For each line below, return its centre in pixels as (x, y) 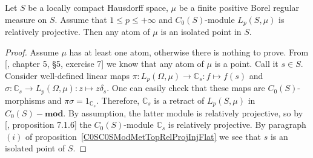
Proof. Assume (32, 52)
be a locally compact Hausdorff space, (98, 7)
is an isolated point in (201, 32)
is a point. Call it (246, 64)
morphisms (25, 100)
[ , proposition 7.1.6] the (48, 125)
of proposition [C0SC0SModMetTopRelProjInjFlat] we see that (143, 136)
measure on (26, 19)
